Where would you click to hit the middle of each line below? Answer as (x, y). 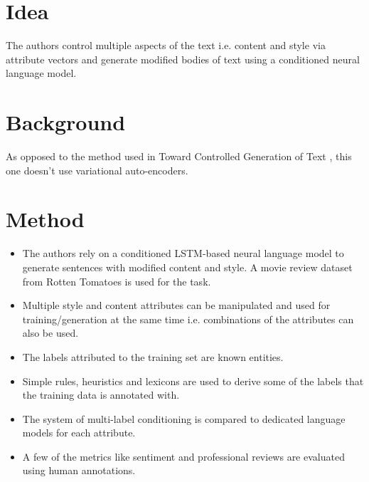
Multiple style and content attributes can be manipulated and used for (176, 305)
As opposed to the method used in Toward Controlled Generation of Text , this (179, 156)
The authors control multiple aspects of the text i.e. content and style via (166, 45)
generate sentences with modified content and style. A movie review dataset (187, 267)
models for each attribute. (79, 433)
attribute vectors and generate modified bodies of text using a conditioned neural (183, 59)
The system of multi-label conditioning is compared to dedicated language (184, 418)
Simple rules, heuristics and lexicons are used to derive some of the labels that (193, 381)
